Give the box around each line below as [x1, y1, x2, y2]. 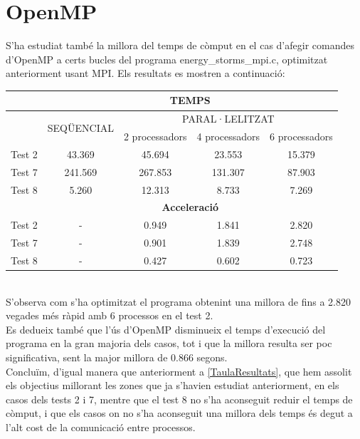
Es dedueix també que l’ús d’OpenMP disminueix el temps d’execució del [6, 321, 326, 336]
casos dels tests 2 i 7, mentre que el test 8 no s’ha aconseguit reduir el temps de [6, 391, 353, 406]
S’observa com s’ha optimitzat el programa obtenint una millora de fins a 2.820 [6, 294, 351, 309]
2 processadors [123, 129, 187, 144]
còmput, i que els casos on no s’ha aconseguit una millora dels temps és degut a [6, 406, 353, 420]
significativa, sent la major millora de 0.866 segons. [6, 350, 228, 365]
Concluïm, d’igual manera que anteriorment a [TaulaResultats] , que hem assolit [6, 363, 352, 378]
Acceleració [162, 200, 218, 215]
